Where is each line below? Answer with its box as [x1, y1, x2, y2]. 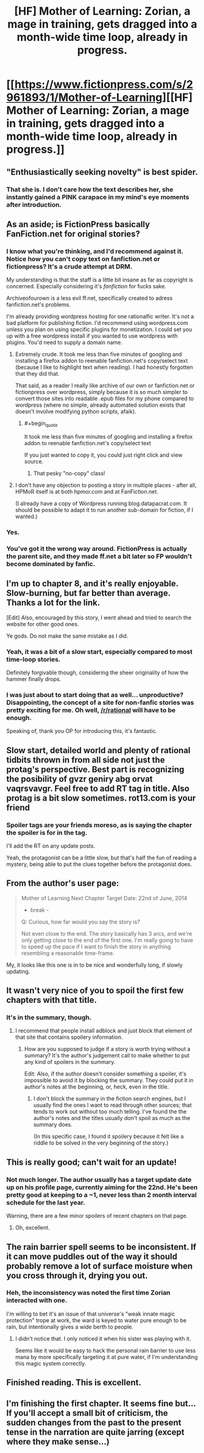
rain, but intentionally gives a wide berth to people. [6, 1323, 134, 1330]
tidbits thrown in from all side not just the [6, 754, 166, 765]
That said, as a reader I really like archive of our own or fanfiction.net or [15, 382, 195, 389]
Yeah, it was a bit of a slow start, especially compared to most [6, 647, 193, 656]
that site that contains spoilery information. [15, 1033, 123, 1041]
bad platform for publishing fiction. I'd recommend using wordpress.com [6, 319, 189, 327]
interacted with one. [6, 1296, 68, 1305]
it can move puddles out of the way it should [6, 1251, 178, 1262]
